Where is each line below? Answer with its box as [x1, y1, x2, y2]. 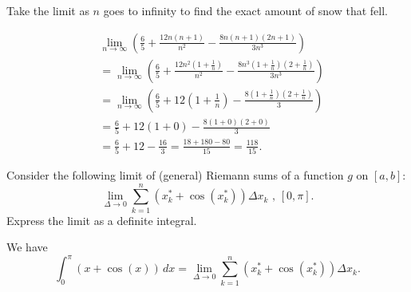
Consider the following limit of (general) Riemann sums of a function [6, 167, 344, 183]
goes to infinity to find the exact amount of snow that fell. [103, 2, 389, 18]
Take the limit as [6, 2, 89, 18]
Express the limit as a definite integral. [6, 211, 197, 228]
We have [6, 239, 48, 255]
